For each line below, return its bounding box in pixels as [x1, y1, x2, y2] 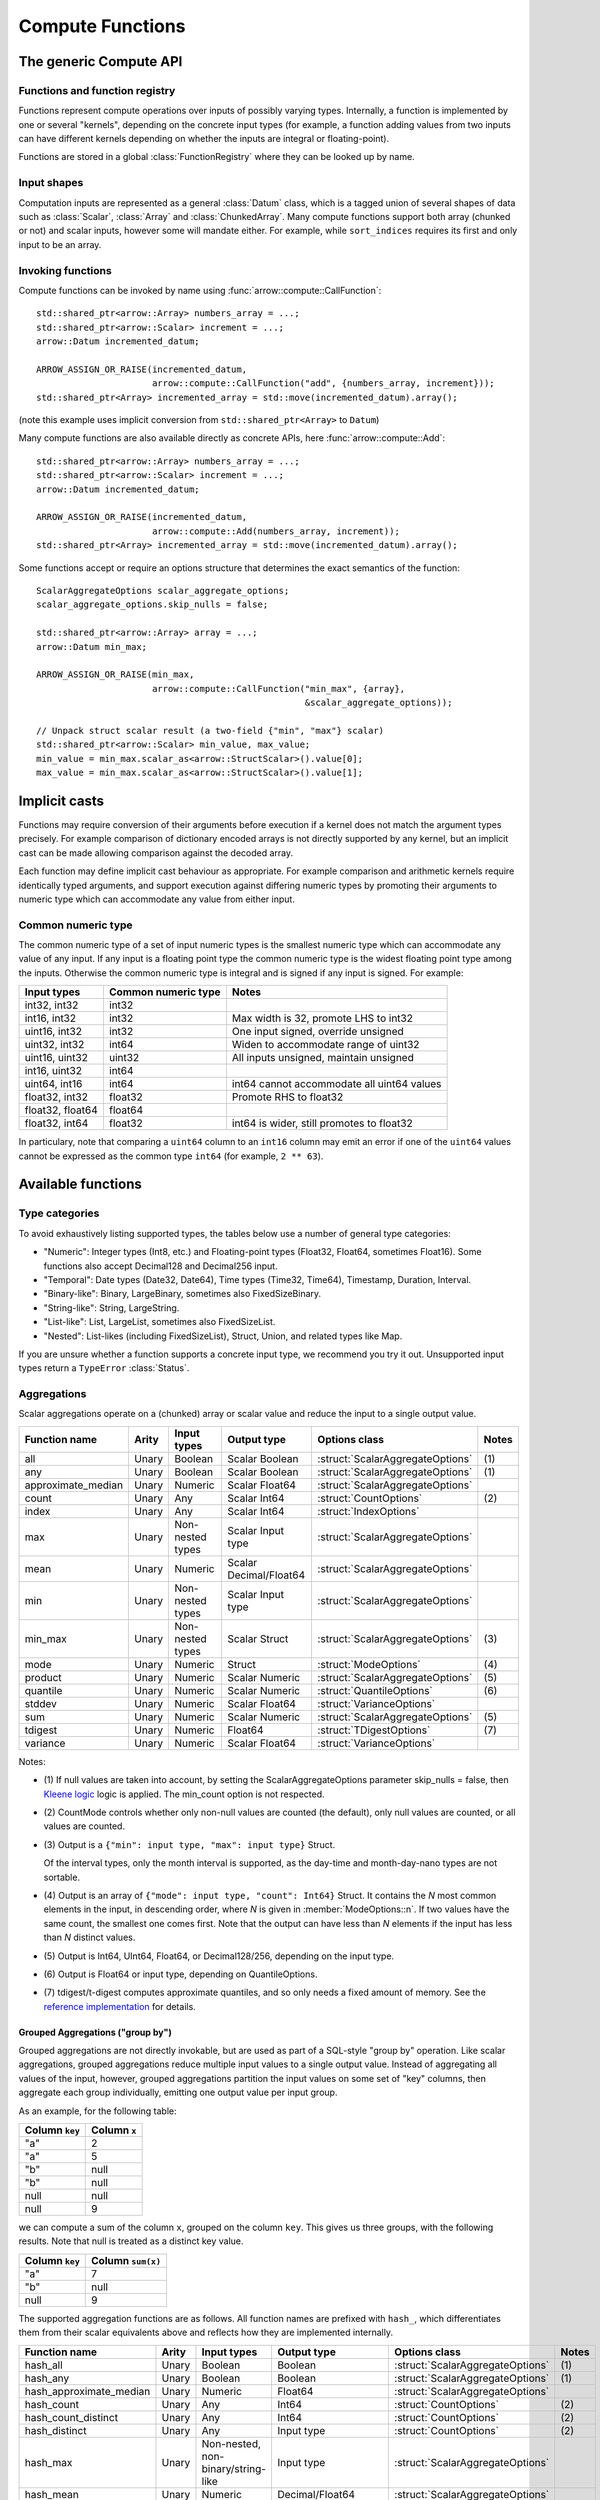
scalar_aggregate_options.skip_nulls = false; [36, 599, 269, 610]
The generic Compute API [18, 53, 183, 70]
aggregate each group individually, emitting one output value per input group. [18, 2086, 338, 2099]
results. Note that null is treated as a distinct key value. [18, 2235, 244, 2247]
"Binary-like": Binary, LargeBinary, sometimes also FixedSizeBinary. [43, 1288, 322, 1300]
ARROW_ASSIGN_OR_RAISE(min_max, [36, 669, 195, 680]
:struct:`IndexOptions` [317, 1504, 420, 1518]
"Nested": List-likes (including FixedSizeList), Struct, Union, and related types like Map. [43, 1330, 403, 1342]
